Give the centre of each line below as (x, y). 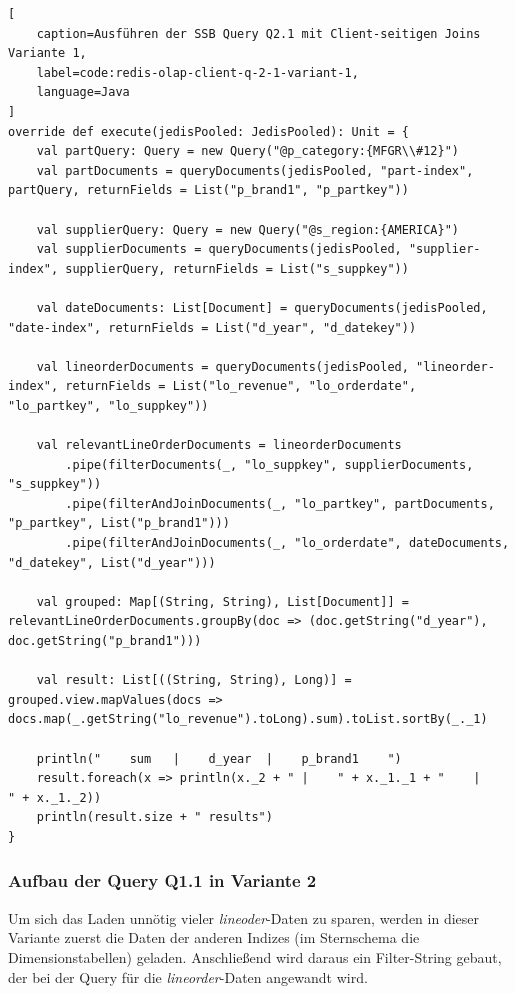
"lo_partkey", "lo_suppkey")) (108, 405)
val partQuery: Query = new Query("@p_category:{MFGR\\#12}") (248, 151)
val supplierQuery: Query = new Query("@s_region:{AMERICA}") (248, 229)
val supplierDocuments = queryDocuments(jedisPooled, (219, 249)
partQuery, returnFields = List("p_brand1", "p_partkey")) (208, 190)
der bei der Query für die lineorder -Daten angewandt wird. (188, 976)
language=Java (83, 92)
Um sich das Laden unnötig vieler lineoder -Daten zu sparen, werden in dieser (243, 917)
